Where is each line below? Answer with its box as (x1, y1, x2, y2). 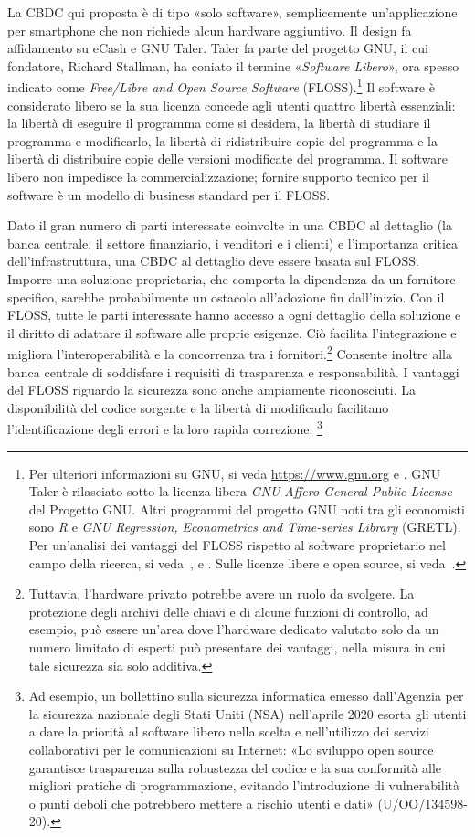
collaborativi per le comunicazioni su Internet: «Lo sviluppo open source (28, 739, 434, 758)
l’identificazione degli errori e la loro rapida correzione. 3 (7, 417, 322, 439)
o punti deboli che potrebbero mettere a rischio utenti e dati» (28, 793, 374, 812)
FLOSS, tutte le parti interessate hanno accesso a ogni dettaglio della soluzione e (7, 305, 461, 324)
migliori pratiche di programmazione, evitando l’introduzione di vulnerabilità (28, 776, 460, 795)
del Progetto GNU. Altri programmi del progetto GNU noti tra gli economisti (28, 499, 465, 518)
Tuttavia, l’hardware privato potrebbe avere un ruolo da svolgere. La (28, 584, 415, 603)
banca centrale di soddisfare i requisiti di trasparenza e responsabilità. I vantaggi (7, 362, 459, 381)
